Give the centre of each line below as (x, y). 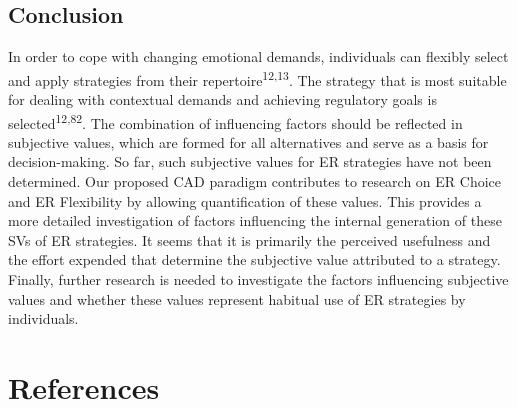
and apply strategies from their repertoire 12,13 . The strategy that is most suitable (257, 78)
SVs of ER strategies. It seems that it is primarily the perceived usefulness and (249, 239)
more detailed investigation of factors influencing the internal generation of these (255, 220)
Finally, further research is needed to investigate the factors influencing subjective (258, 279)
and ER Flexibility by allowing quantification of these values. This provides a (245, 200)
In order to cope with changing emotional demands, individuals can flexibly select (258, 56)
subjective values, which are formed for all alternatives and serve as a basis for (248, 141)
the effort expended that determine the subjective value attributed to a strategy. (254, 259)
